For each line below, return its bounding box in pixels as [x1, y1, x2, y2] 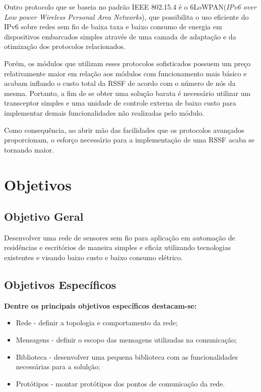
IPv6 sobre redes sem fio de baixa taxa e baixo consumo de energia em [4, 21, 222, 32]
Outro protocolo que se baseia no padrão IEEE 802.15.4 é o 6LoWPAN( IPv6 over [4, 2, 256, 12]
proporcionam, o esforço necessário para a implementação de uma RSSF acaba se [4, 134, 255, 145]
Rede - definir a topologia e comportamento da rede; [16, 317, 178, 328]
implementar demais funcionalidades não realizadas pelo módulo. [4, 107, 204, 118]
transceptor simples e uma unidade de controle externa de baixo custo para [4, 97, 236, 108]
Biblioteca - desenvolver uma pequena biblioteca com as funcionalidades [16, 351, 238, 362]
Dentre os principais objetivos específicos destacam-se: [4, 300, 197, 311]
